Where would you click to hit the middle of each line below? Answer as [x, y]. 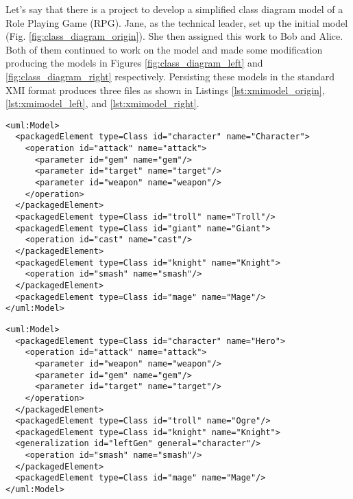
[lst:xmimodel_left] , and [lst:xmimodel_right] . [102, 103]
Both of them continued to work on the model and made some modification [164, 49]
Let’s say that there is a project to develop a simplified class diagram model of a [174, 9]
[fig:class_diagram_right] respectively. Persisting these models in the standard [170, 76]
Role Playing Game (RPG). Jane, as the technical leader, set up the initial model [177, 22]
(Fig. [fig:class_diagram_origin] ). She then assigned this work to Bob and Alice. [174, 36]
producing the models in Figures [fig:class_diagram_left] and [134, 63]
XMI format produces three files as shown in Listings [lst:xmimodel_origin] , [165, 90]
